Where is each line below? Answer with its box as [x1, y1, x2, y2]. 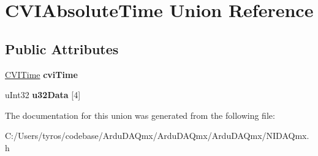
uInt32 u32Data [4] [5, 88, 81, 101]
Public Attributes [5, 39, 119, 58]
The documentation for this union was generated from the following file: [5, 108, 275, 121]
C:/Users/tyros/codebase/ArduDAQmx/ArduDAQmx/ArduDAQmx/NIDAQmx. [5, 129, 309, 142]
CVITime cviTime [5, 68, 78, 80]
